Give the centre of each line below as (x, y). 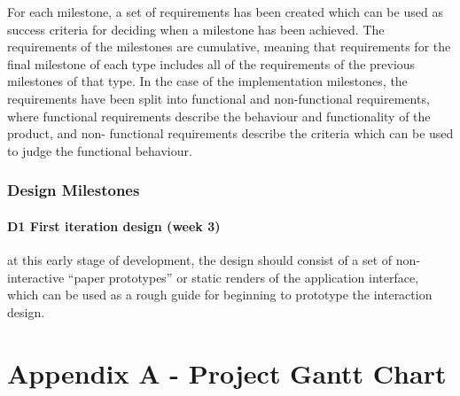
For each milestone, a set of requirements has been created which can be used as (225, 12)
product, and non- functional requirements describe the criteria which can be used (230, 133)
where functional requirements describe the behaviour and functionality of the (219, 116)
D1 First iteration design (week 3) (114, 225)
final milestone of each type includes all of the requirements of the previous (211, 63)
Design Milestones (74, 190)
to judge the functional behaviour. (100, 150)
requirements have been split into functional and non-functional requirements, (218, 98)
